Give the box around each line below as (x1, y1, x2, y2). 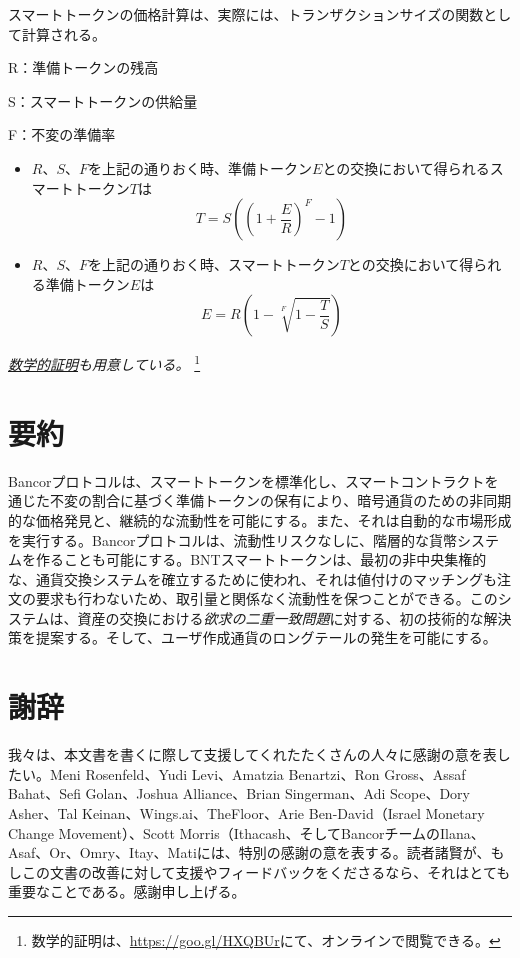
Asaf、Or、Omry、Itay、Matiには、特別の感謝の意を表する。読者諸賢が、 (8, 842, 491, 863)
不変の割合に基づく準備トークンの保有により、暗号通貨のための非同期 (49, 490, 512, 511)
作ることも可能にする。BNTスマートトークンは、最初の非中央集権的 (35, 549, 487, 570)
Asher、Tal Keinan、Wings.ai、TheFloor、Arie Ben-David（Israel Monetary (8, 802, 485, 823)
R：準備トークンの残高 (8, 57, 159, 78)
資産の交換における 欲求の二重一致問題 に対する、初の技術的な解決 (77, 607, 512, 628)
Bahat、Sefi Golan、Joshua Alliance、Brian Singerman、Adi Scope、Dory (8, 783, 470, 804)
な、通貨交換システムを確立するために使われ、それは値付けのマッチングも (8, 568, 498, 589)
